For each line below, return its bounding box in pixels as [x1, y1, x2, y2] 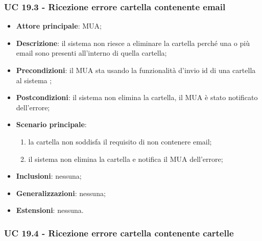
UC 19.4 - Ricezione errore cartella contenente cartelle [4, 226, 234, 239]
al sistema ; [16, 75, 52, 85]
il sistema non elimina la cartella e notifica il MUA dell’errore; [28, 153, 223, 164]
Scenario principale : [16, 119, 87, 130]
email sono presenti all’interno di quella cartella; [16, 47, 167, 58]
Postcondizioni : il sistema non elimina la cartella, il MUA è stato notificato [16, 92, 258, 103]
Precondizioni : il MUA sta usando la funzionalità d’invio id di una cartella [16, 65, 256, 75]
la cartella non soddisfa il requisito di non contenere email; [28, 136, 212, 147]
